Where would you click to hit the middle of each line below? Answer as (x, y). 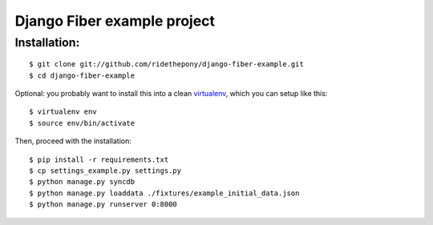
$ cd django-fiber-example (82, 75)
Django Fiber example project (115, 21)
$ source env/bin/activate (82, 123)
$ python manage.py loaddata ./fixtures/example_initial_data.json (164, 193)
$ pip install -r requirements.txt (99, 159)
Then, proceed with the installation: (73, 141)
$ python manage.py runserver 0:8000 (103, 205)
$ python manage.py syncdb (82, 182)
